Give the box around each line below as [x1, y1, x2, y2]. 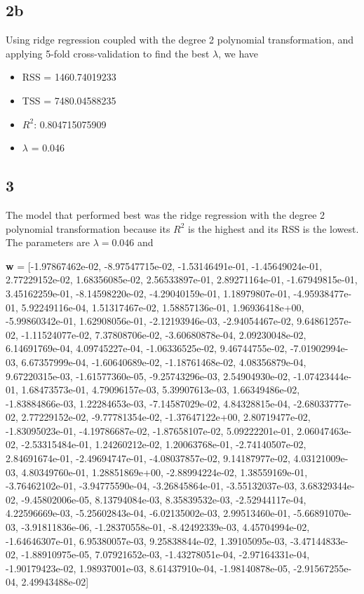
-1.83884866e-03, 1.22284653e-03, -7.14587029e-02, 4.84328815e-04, [6, 396, 290, 410]
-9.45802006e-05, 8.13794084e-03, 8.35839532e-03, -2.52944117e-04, [21, 492, 306, 506]
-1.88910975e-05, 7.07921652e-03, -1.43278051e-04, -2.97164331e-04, [21, 547, 310, 562]
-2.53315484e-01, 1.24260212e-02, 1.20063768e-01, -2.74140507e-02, [21, 437, 306, 452]
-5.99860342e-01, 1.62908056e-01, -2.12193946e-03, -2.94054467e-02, [6, 313, 294, 328]
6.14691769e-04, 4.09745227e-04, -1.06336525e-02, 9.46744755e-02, [6, 341, 288, 356]
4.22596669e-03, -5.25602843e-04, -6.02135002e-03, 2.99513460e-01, [6, 506, 290, 520]
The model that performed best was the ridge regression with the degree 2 [6, 207, 325, 222]
